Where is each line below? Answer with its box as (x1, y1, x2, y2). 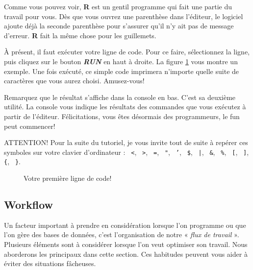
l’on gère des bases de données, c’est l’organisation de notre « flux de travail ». (4, 229, 239, 240)
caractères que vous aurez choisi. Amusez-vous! (4, 75, 145, 86)
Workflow (4, 197, 53, 212)
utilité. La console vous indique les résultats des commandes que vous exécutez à (4, 101, 246, 112)
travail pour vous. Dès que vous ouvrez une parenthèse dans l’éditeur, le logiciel (4, 11, 243, 21)
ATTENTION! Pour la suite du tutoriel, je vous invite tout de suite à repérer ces (4, 137, 248, 147)
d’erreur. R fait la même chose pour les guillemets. (4, 30, 156, 40)
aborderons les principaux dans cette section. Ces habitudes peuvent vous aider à (4, 248, 248, 259)
